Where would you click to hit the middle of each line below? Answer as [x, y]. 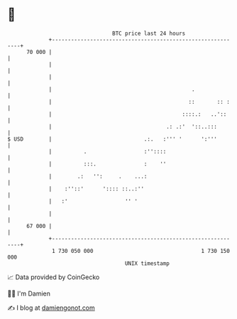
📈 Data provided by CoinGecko [54, 277]
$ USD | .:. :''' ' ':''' [112, 139]
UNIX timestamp [147, 263]
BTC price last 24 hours [149, 33]
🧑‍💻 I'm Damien [29, 293]
